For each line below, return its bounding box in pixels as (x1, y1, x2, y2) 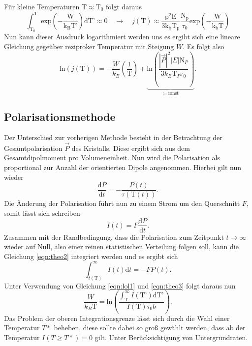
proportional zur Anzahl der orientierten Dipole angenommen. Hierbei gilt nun (4, 162, 241, 173)
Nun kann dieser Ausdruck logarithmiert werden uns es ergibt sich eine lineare (4, 31, 240, 42)
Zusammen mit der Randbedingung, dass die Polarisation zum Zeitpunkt (4, 231, 224, 242)
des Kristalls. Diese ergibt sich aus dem (71, 143, 190, 153)
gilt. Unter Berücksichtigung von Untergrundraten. (94, 332, 248, 343)
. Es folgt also (183, 41, 224, 51)
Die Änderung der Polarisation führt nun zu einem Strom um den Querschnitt (4, 198, 240, 208)
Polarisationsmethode (4, 109, 116, 124)
